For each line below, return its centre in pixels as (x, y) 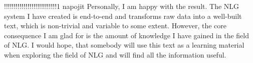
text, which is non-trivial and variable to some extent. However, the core (115, 26)
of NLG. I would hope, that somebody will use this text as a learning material (124, 45)
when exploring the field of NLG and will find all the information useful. (115, 54)
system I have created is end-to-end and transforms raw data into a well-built (123, 16)
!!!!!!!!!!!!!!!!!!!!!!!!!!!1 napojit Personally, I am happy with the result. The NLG (122, 6)
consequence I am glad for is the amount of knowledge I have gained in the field (126, 35)
